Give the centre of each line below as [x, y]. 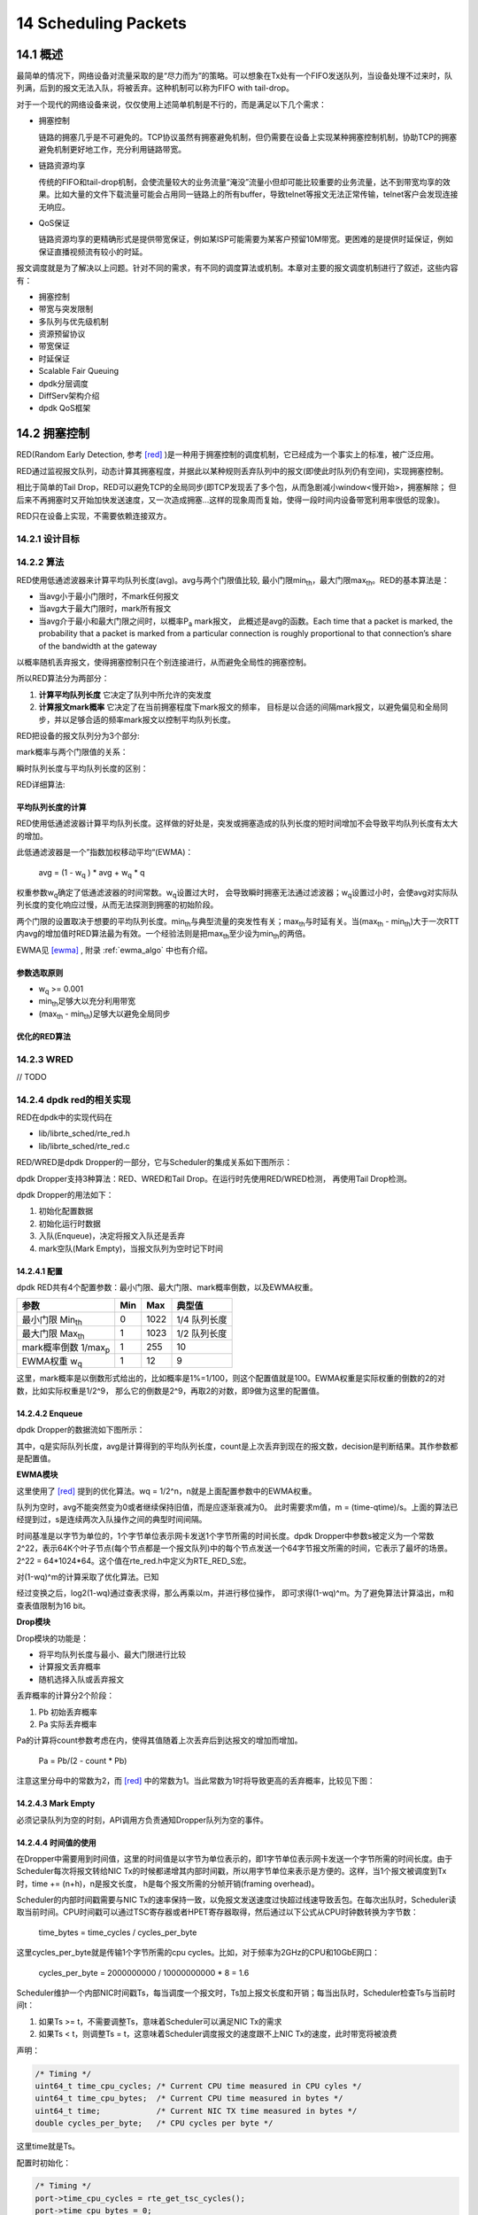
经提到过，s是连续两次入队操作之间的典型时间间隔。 [112, 1519]
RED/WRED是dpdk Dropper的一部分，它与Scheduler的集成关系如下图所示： [154, 1162]
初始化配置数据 [66, 1211]
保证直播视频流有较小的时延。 [93, 252]
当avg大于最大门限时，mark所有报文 [105, 609]
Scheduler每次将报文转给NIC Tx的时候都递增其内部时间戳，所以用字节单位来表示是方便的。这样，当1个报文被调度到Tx [231, 1871]
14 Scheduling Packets [102, 23]
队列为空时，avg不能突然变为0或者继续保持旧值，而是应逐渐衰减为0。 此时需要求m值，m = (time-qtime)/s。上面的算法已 [237, 1507]
